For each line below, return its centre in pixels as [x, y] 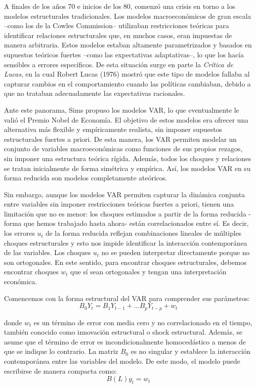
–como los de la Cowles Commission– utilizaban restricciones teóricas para [117, 25]
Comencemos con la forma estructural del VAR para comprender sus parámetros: [127, 298]
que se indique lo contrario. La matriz [61, 351]
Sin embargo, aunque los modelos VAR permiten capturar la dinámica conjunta [125, 194]
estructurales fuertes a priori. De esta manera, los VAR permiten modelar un [120, 139]
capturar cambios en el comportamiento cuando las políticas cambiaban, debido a [128, 83]
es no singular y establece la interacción [191, 351]
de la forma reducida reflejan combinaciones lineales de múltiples [144, 233]
